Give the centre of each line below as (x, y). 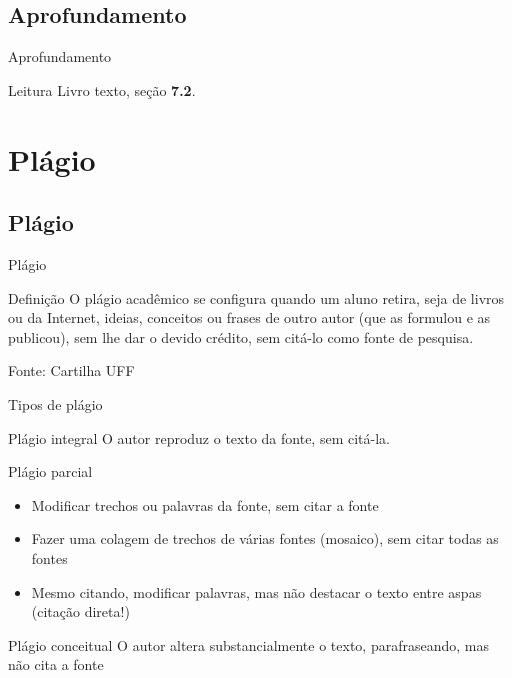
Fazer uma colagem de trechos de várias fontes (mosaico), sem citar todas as (265, 538)
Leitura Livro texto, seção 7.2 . (102, 89)
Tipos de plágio (55, 403)
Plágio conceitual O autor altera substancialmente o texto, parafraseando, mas (248, 644)
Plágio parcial (50, 471)
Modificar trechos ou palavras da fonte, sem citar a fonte (205, 504)
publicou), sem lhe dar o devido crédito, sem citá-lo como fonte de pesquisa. (241, 336)
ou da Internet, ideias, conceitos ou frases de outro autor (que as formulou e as (249, 317)
